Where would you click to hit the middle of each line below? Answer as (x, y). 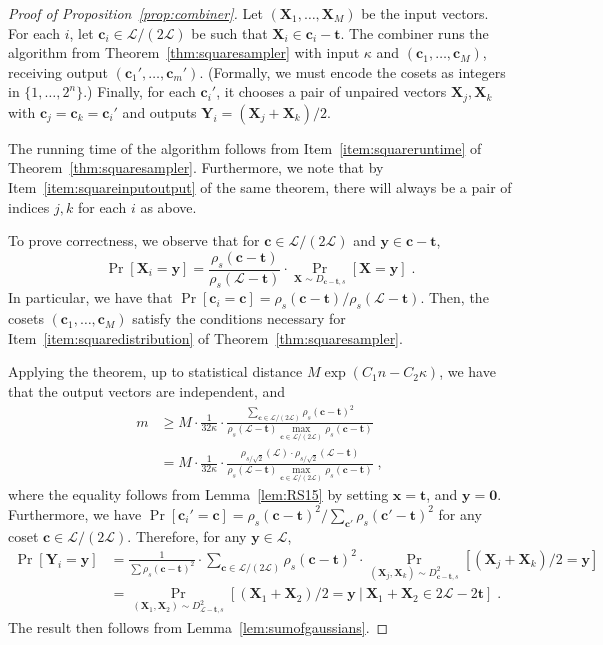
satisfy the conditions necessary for (239, 318)
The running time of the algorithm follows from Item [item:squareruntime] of (245, 147)
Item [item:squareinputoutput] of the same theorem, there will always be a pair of (260, 187)
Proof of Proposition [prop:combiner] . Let (135, 13)
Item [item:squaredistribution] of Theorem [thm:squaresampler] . (205, 337)
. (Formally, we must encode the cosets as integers (352, 71)
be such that (229, 32)
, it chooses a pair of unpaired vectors (331, 91)
